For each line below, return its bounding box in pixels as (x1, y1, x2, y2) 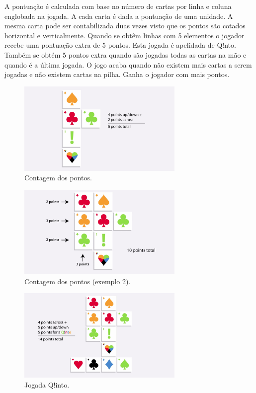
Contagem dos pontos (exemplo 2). (24, 276, 131, 286)
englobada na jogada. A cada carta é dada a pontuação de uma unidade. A (4, 10, 233, 21)
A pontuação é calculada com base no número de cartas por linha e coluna (4, 1, 232, 11)
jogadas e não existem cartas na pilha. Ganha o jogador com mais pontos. (4, 69, 230, 79)
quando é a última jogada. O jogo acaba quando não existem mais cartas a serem (4, 59, 252, 70)
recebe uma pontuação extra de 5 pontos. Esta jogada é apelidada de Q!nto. (4, 40, 236, 50)
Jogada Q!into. (24, 379, 70, 390)
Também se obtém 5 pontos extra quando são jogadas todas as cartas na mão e (4, 49, 247, 60)
